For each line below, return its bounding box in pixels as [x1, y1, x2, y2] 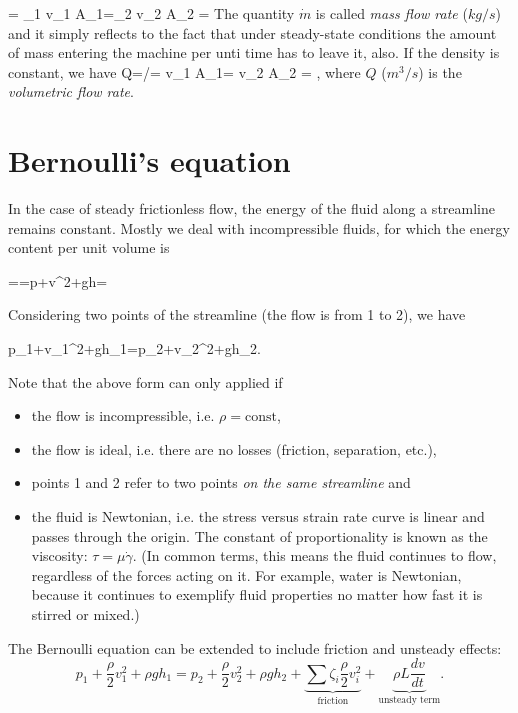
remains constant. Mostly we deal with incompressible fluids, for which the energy [8, 217, 510, 238]
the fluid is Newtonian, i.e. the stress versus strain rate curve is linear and [31, 506, 485, 527]
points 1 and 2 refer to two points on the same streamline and [31, 472, 411, 493]
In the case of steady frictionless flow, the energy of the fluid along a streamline [8, 198, 495, 219]
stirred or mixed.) [31, 604, 140, 624]
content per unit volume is [8, 237, 170, 258]
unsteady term [378, 695, 441, 706]
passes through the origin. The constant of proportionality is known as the [31, 525, 488, 546]
